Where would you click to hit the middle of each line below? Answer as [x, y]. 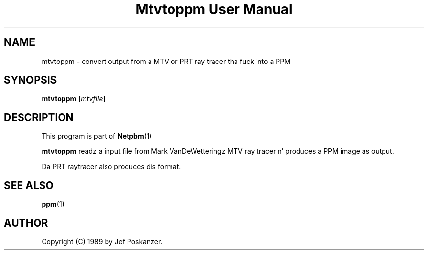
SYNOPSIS [31, 80]
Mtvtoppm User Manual [214, 9]
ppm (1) [53, 204]
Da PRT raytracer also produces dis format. [111, 167]
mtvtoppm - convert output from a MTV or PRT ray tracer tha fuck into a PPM [166, 61]
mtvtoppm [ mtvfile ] [74, 99]
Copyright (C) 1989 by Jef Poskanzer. [102, 241]
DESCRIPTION [39, 117]
